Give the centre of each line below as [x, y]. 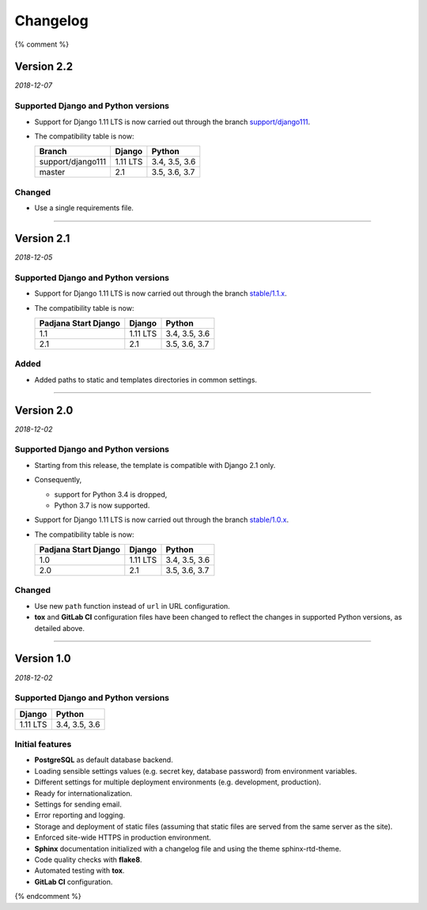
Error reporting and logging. [80, 815]
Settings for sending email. [78, 804]
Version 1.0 [43, 659]
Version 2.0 [44, 410]
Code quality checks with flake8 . [88, 859]
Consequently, [58, 480]
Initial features [43, 745]
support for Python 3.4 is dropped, [111, 494]
